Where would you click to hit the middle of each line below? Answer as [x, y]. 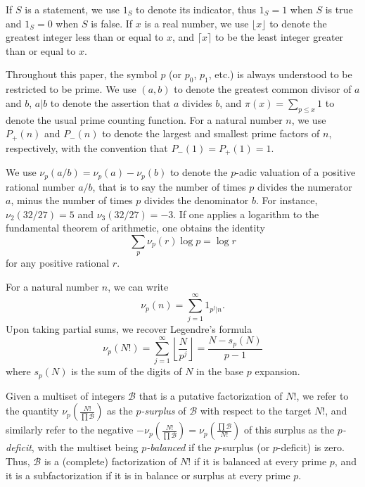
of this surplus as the [289, 430]
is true [339, 9]
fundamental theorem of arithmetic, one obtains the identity [135, 228]
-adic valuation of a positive [296, 172]
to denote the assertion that [110, 102]
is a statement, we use [72, 9]
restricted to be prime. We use [71, 89]
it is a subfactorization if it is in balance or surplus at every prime [148, 475]
